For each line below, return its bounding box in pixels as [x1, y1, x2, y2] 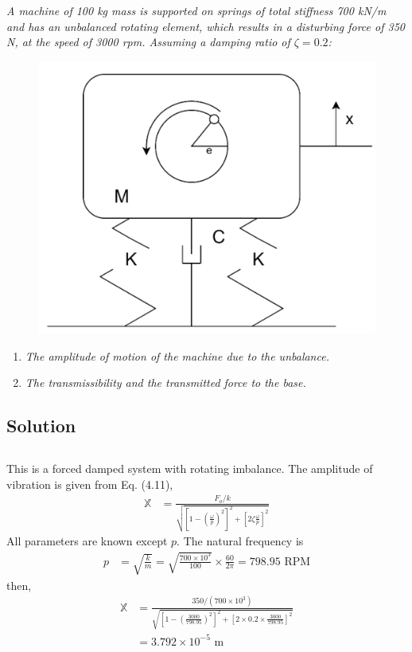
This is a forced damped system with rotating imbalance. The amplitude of [6, 460, 373, 477]
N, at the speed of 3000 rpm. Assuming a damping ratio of [6, 33, 290, 50]
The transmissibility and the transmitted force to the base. [25, 374, 306, 391]
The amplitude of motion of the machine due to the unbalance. [25, 347, 329, 364]
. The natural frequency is [177, 533, 304, 549]
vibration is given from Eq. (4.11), [6, 475, 173, 492]
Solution [6, 413, 76, 438]
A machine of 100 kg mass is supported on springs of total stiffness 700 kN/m [6, 2, 387, 19]
